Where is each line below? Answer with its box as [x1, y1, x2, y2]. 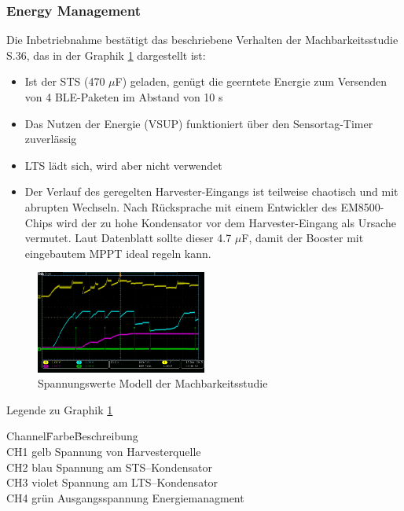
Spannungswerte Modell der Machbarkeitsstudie [38, 375, 268, 392]
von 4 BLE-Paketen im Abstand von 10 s [24, 89, 223, 105]
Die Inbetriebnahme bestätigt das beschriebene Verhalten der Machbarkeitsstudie [6, 31, 398, 48]
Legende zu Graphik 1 [6, 401, 113, 417]
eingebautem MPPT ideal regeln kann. [24, 244, 211, 261]
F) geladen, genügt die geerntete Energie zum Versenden [115, 73, 387, 90]
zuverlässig [24, 131, 77, 147]
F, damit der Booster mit [241, 230, 364, 246]
